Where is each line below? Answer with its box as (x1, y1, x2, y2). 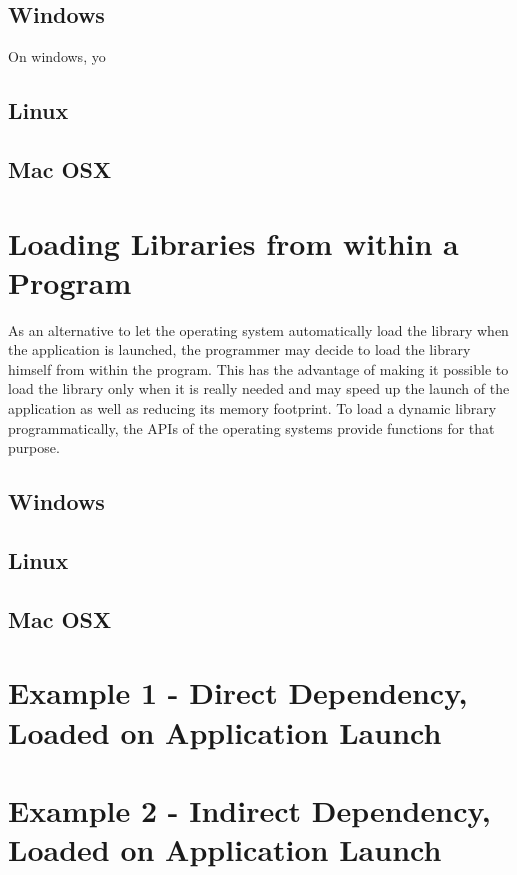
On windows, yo (8, 46, 106, 67)
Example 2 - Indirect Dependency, (8, 789, 491, 830)
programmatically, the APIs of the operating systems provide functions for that (8, 417, 495, 438)
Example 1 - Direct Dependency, (8, 672, 468, 713)
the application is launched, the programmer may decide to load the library (8, 339, 471, 360)
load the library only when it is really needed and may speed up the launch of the (8, 378, 510, 399)
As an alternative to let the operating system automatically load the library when (8, 319, 509, 340)
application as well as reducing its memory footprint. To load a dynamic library (8, 398, 497, 419)
